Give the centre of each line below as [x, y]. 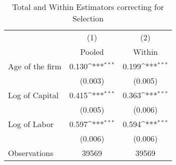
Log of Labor [31, 124]
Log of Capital [33, 95]
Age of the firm [35, 66]
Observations [31, 153]
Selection [88, 18]
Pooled [92, 52]
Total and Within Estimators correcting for [88, 7]
